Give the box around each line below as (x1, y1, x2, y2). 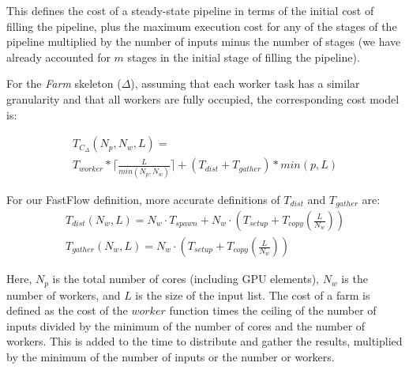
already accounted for (6, 48, 111, 65)
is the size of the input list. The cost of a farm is (135, 286, 370, 303)
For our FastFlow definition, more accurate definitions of (6, 191, 280, 207)
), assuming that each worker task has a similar (130, 75, 360, 92)
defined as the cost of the (6, 302, 128, 319)
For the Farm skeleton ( (6, 75, 122, 92)
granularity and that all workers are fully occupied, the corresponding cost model (6, 90, 400, 107)
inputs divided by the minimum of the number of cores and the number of (6, 317, 366, 334)
